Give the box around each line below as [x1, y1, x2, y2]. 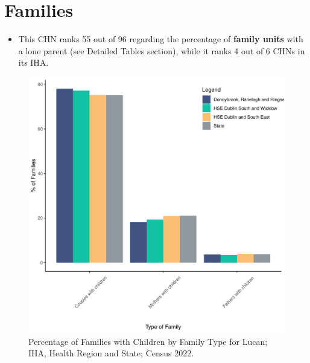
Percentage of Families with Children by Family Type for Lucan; [28, 335, 268, 347]
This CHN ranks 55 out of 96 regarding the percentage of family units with [18, 33, 303, 45]
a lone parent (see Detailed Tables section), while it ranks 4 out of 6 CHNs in [18, 44, 305, 57]
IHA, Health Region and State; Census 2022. [28, 347, 194, 359]
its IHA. [18, 56, 49, 69]
